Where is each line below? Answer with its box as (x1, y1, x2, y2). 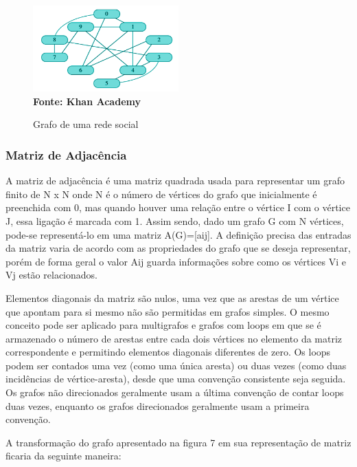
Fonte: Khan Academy (33, 94, 141, 108)
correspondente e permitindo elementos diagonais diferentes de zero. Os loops (5, 345, 331, 359)
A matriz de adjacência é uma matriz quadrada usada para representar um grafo (5, 173, 345, 188)
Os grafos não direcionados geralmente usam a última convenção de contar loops (5, 385, 344, 400)
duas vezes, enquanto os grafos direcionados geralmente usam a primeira (5, 398, 310, 413)
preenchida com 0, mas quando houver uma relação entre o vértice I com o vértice (5, 200, 350, 215)
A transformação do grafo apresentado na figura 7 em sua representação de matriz (5, 435, 352, 449)
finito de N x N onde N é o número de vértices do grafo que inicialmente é (5, 186, 317, 201)
